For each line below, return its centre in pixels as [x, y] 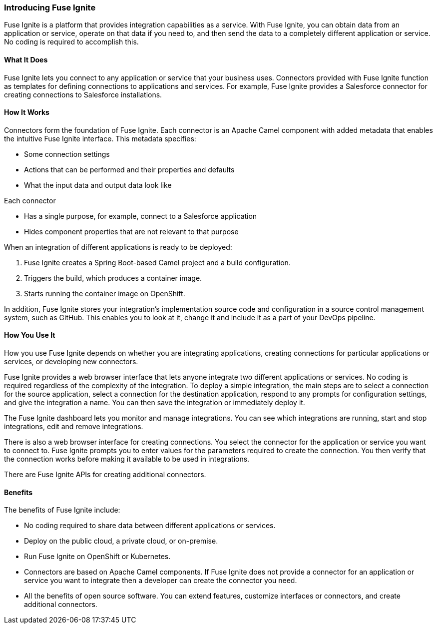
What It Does [26, 59]
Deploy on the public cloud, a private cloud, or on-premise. [121, 541]
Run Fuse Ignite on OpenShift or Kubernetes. [97, 557]
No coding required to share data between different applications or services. [150, 526]
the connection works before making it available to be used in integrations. [127, 459]
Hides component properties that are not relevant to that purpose [131, 231]
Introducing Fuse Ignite [50, 7]
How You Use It [30, 335]
